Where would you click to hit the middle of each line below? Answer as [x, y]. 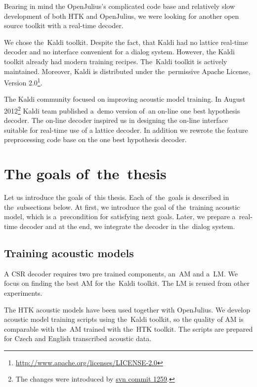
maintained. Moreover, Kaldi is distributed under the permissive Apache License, [127, 71]
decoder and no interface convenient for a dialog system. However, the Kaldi [119, 52]
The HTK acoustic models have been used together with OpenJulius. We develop [127, 309]
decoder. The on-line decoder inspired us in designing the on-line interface [116, 120]
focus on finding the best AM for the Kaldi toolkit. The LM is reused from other [127, 283]
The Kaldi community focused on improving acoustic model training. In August [125, 99]
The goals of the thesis [85, 174]
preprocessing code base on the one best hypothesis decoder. [95, 139]
